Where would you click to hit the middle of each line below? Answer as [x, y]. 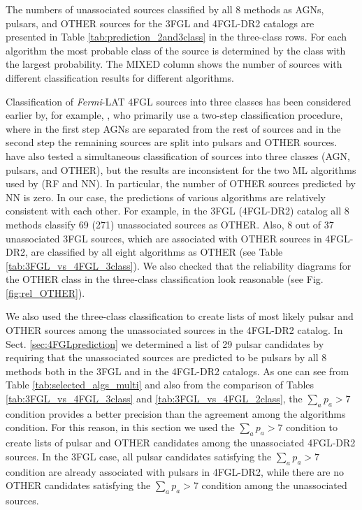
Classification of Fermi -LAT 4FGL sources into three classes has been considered [179, 101]
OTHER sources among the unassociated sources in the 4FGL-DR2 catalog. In [174, 330]
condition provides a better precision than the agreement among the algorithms [176, 413]
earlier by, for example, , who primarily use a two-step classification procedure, [174, 115]
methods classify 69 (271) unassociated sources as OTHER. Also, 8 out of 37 [170, 224]
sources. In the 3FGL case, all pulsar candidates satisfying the [139, 456]
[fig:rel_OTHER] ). [45, 292]
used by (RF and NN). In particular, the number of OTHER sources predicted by [181, 183]
